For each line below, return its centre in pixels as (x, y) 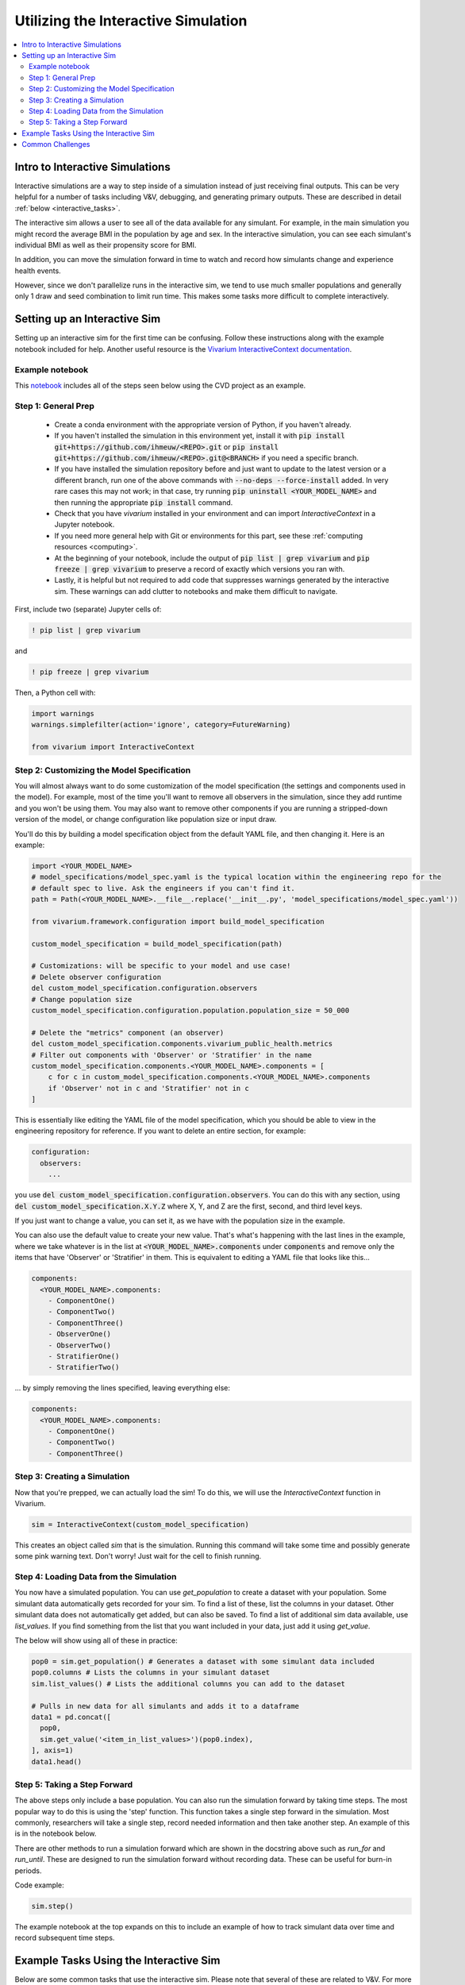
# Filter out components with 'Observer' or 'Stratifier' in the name (172, 1055)
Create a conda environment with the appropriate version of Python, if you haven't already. (203, 424)
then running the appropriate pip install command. (144, 502)
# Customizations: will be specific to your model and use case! (161, 966)
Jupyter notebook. (85, 525)
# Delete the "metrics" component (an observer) (128, 1033)
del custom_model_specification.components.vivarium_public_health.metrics (182, 1044)
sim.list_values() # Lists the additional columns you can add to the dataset (188, 1684)
